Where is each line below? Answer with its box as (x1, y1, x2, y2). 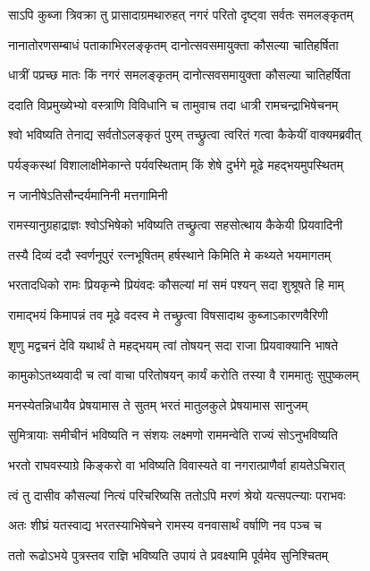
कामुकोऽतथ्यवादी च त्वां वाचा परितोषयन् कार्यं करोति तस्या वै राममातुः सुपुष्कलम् (8, 365, 359, 384)
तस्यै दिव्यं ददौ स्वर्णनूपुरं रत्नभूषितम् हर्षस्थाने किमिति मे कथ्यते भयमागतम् (8, 245, 332, 264)
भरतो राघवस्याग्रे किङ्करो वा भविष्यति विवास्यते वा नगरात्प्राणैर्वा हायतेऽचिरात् (8, 455, 345, 474)
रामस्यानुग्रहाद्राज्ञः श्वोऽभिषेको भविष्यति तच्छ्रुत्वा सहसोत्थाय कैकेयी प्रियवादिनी (8, 215, 343, 234)
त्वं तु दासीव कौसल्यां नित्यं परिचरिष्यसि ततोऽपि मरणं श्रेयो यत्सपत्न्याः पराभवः (8, 485, 346, 504)
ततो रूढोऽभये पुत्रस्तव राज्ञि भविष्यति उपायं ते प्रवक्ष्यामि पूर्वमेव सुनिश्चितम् (8, 545, 329, 564)
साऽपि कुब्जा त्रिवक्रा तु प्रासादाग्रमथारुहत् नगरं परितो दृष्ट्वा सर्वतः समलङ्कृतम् (8, 5, 354, 23)
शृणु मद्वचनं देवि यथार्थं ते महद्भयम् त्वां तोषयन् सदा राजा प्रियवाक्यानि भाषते (8, 335, 339, 354)
